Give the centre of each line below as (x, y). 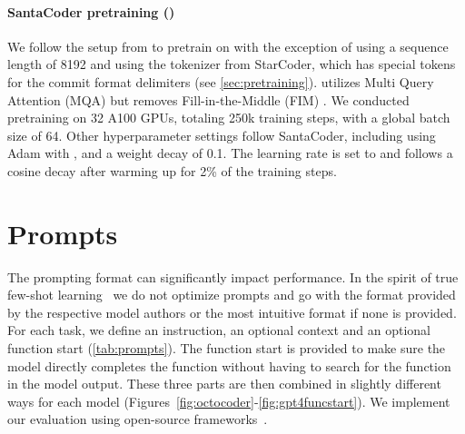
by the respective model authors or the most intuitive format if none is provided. (232, 312)
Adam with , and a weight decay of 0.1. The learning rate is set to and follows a (230, 153)
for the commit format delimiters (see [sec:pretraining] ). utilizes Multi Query (221, 81)
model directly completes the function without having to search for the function (229, 365)
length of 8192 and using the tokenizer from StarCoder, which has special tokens (232, 64)
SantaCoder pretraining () (91, 11)
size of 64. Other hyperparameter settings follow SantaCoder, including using (222, 135)
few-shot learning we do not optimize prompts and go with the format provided (232, 295)
